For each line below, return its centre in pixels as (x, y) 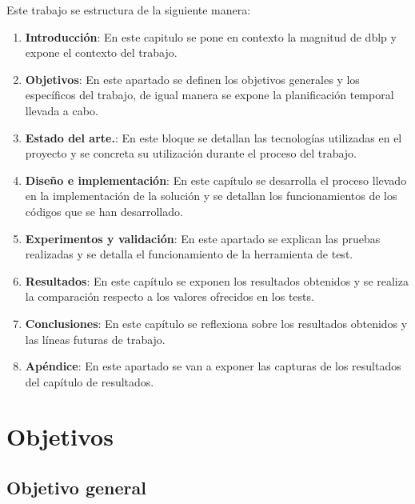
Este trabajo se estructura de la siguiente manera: (129, 10)
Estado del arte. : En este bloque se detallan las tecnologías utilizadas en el (213, 137)
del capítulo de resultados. (90, 381)
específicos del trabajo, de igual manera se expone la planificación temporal (209, 95)
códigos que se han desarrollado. (104, 211)
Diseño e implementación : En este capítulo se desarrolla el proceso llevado (216, 180)
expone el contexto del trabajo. (101, 52)
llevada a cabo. (62, 110)
